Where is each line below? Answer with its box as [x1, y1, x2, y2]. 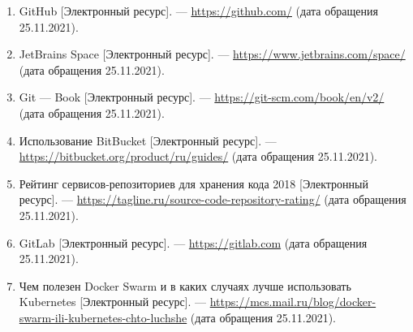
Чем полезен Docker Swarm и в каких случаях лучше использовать [19, 277, 351, 294]
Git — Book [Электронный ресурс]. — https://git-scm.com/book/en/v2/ [19, 88, 385, 106]
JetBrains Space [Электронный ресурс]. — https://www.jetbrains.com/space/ [19, 45, 406, 63]
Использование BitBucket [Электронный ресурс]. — [19, 132, 277, 149]
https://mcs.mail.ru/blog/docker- [209, 293, 376, 310]
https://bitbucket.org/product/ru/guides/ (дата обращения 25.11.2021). [19, 148, 377, 165]
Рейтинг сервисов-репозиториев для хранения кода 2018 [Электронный [19, 175, 368, 192]
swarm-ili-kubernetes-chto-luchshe [19, 308, 187, 326]
